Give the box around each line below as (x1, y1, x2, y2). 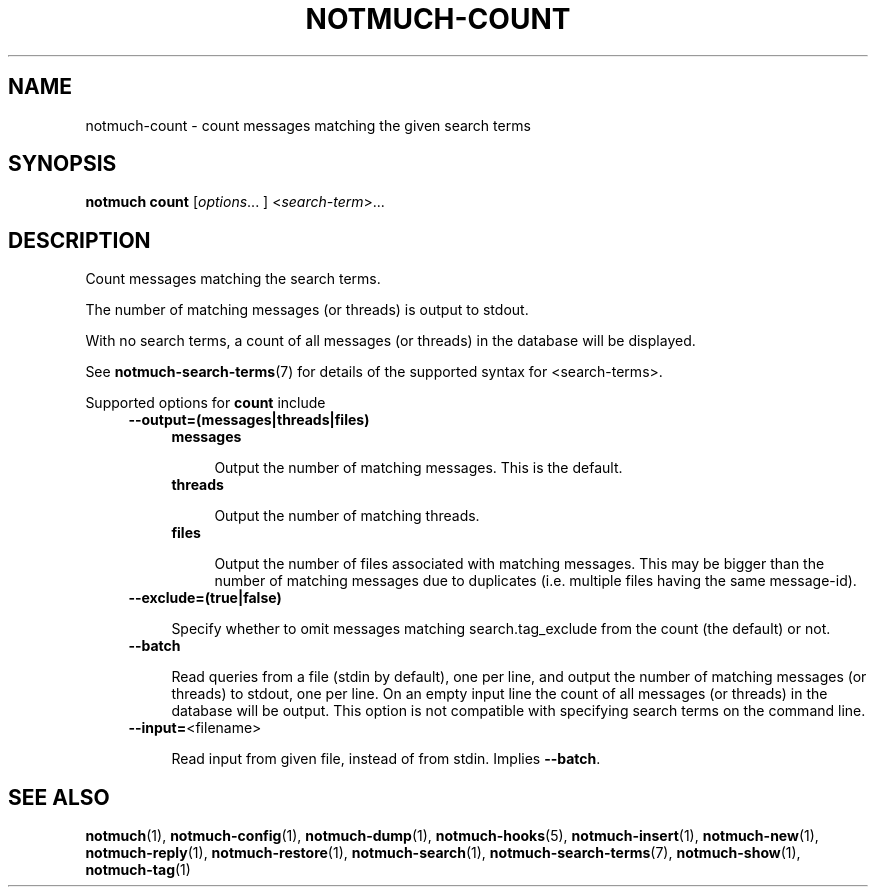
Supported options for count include (85, 394, 326, 412)
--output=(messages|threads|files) (128, 411, 370, 429)
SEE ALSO (8, 784, 110, 810)
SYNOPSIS (8, 151, 117, 177)
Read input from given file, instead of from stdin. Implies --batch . (171, 750, 601, 768)
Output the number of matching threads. (214, 507, 480, 525)
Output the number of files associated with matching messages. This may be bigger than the (214, 555, 825, 573)
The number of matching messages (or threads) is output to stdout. (85, 301, 529, 319)
